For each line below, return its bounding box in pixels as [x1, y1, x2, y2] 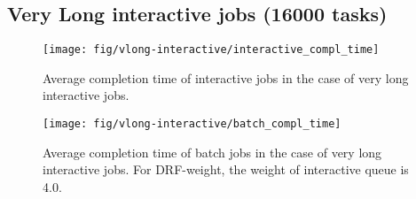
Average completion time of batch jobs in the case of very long [43, 142, 382, 161]
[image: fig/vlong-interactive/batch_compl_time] [43, 118, 341, 131]
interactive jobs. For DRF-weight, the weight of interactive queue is [43, 160, 409, 179]
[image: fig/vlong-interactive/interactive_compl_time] [43, 43, 380, 57]
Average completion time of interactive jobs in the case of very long [43, 68, 409, 87]
